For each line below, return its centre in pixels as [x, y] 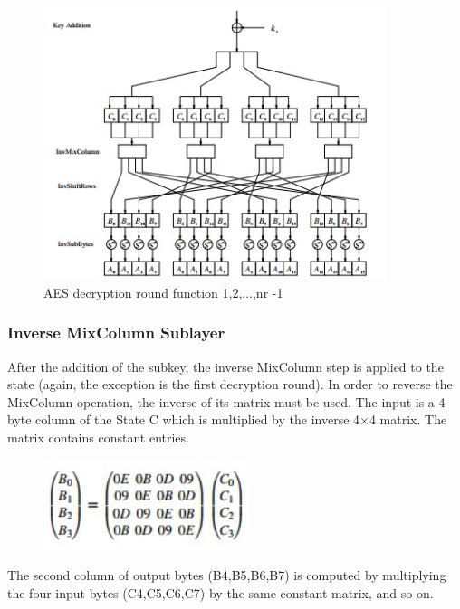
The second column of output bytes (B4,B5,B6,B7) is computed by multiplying [227, 575]
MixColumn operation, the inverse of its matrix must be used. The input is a [221, 401]
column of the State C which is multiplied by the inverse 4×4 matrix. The [241, 419]
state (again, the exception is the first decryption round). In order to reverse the [230, 384]
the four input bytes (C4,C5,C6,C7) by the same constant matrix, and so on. [220, 592]
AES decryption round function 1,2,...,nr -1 [163, 292]
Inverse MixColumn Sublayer [116, 333]
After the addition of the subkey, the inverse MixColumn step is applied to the [225, 366]
